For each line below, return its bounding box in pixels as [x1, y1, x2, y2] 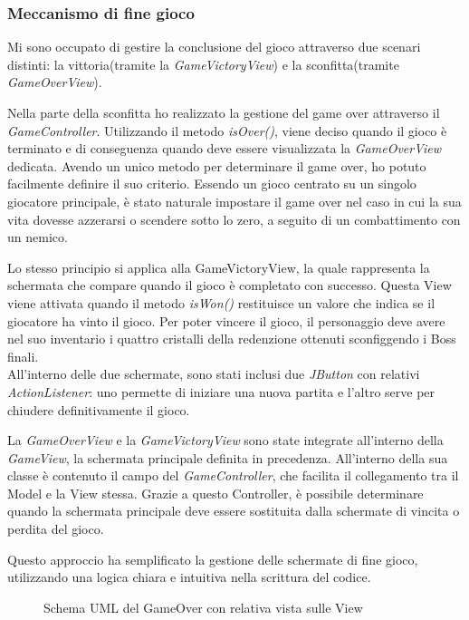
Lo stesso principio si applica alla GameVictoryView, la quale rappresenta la [7, 257, 430, 276]
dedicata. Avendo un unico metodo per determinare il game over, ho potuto [7, 156, 426, 175]
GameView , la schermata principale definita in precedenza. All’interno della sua [7, 448, 448, 467]
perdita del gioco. [7, 519, 104, 538]
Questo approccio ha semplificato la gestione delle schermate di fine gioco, [7, 549, 418, 568]
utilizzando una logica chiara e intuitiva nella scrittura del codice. [7, 567, 371, 586]
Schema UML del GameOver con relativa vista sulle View [43, 597, 363, 616]
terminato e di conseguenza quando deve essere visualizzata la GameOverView [7, 139, 442, 158]
